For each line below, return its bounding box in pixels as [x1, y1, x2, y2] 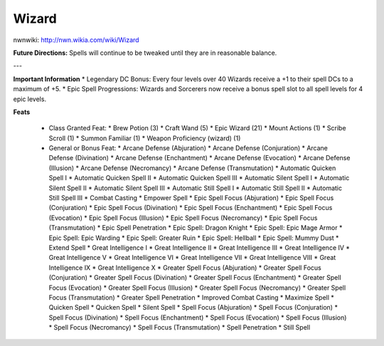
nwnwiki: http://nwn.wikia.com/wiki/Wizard [13, 36, 139, 44]
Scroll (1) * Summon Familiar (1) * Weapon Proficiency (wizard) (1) [48, 134, 241, 142]
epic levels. [13, 95, 46, 103]
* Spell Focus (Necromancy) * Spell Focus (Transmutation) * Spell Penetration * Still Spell [48, 323, 311, 332]
